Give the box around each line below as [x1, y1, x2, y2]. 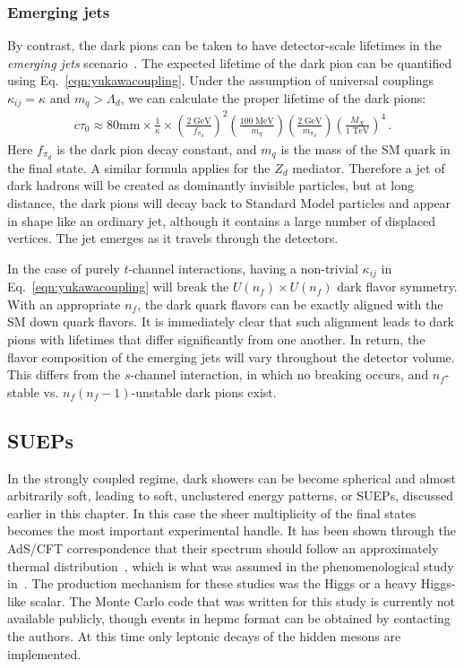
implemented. [7, 644, 82, 663]
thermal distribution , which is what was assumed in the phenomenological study [7, 556, 454, 575]
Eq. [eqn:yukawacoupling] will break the [7, 277, 229, 296]
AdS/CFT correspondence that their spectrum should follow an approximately [7, 539, 439, 557]
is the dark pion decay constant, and [56, 139, 257, 158]
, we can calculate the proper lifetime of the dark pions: [120, 89, 426, 107]
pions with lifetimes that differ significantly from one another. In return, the [7, 330, 425, 349]
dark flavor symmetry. [337, 277, 458, 296]
